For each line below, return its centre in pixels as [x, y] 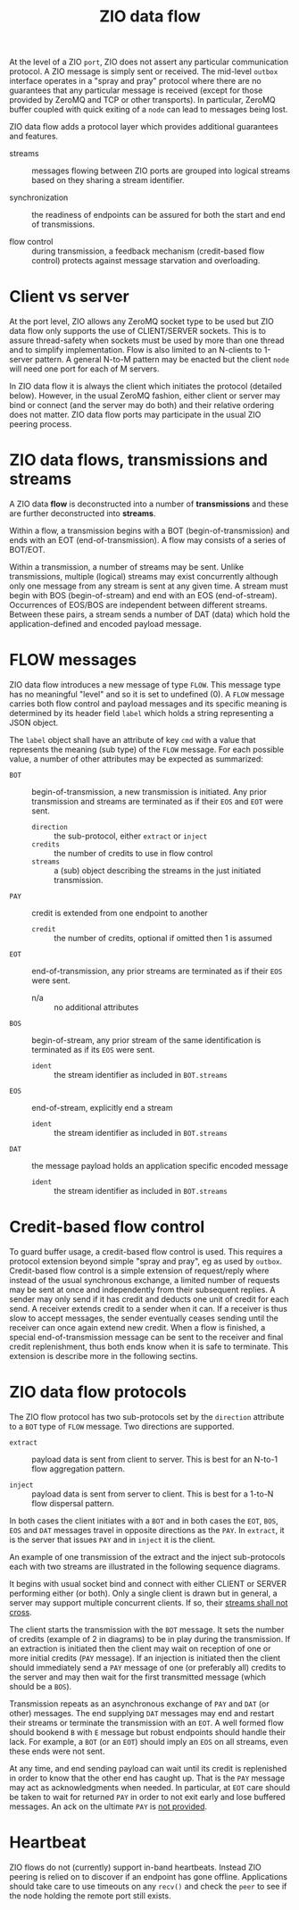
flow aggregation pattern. [78, 1468]
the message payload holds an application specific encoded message [160, 1166]
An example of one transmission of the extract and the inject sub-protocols [147, 1556]
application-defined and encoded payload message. [106, 624]
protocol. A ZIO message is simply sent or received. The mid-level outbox [144, 71]
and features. [34, 137]
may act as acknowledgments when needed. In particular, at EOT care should [149, 1787]
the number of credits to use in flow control [133, 853]
